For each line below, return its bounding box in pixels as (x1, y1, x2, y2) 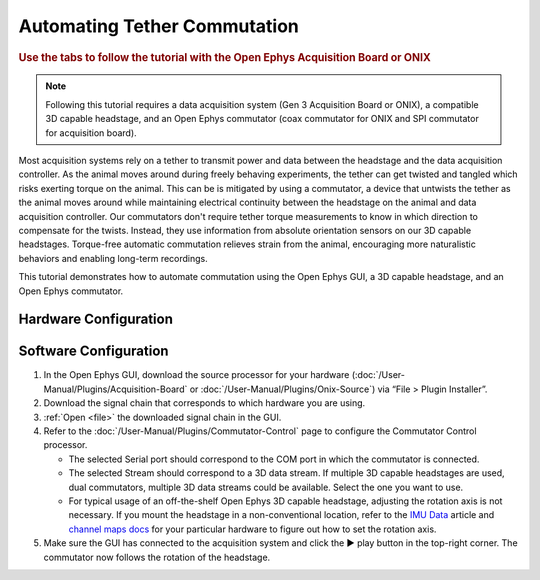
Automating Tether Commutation (18, 15, 300, 37)
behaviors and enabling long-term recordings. (18, 252, 209, 264)
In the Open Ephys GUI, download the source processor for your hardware (43, 369, 350, 381)
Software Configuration (18, 343, 169, 360)
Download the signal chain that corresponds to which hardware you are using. (43, 397, 366, 409)
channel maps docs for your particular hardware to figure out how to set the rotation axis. (68, 523, 437, 535)
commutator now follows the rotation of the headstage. (43, 551, 271, 563)
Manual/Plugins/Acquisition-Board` (43, 383, 188, 395)
